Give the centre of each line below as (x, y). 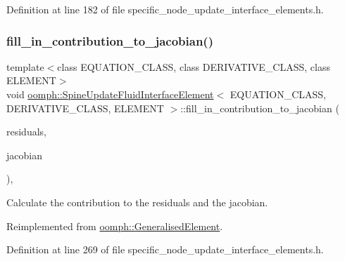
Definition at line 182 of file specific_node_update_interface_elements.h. (165, 9)
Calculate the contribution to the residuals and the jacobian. (137, 202)
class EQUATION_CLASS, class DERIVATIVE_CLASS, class (194, 66)
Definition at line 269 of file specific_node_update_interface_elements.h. (165, 249)
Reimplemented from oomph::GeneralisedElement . (115, 226)
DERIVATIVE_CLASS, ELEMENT (85, 108)
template (25, 66)
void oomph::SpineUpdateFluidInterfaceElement (110, 94)
